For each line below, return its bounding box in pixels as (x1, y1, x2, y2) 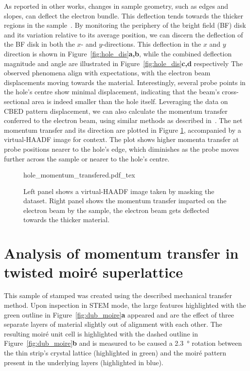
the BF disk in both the (4, 39, 75, 49)
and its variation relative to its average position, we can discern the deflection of (4, 29, 243, 39)
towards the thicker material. (23, 214, 110, 225)
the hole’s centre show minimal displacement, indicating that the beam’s (4, 87, 220, 97)
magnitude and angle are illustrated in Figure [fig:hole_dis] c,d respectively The (4, 58, 243, 68)
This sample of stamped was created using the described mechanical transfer (4, 290, 232, 300)
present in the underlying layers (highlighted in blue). (4, 357, 163, 367)
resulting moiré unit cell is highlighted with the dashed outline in (4, 328, 198, 338)
